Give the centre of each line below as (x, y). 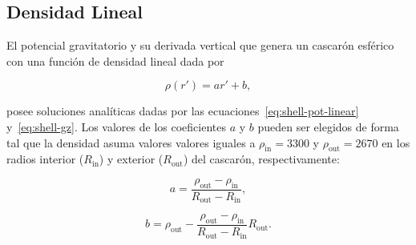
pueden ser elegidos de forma (328, 126)
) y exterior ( (131, 159)
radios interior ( (45, 159)
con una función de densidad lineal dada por (115, 60)
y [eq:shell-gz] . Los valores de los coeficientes (116, 126)
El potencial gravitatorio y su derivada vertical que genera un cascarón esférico (200, 45)
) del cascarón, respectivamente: (261, 159)
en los (396, 142)
